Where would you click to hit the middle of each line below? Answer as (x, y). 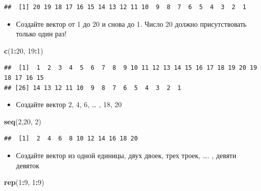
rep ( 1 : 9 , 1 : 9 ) (24, 182)
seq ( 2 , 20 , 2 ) (23, 121)
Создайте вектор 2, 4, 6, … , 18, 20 (69, 104)
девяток (28, 165)
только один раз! (41, 34)
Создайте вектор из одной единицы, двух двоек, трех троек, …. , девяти (126, 155)
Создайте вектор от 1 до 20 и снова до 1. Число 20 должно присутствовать (131, 23)
